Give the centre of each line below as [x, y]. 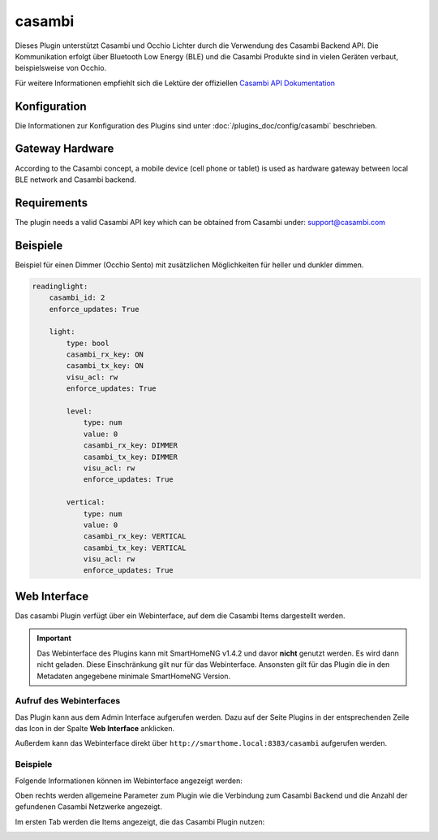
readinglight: [60, 286]
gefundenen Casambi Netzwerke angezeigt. [88, 807]
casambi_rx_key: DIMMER [131, 446]
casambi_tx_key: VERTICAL [135, 548]
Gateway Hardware [64, 149]
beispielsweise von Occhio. [61, 68]
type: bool [88, 343]
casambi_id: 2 [77, 298]
